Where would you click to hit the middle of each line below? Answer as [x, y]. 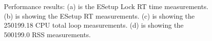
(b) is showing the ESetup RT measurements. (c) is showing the [99, 15]
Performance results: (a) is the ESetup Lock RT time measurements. [106, 6]
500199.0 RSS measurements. [48, 34]
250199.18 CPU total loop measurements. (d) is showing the [94, 25]
